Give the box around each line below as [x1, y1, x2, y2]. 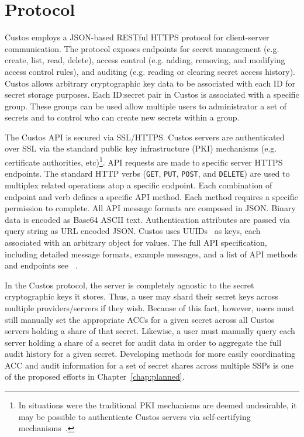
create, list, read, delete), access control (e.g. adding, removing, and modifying [5, 54, 285, 66]
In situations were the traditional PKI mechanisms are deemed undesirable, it [18, 399, 297, 411]
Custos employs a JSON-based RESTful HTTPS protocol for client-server [5, 31, 270, 43]
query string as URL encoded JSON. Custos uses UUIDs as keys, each [5, 225, 261, 237]
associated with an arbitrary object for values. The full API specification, [5, 236, 267, 248]
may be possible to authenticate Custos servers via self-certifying [18, 410, 251, 422]
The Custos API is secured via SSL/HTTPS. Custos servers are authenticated [5, 130, 285, 143]
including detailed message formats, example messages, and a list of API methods [5, 247, 298, 260]
